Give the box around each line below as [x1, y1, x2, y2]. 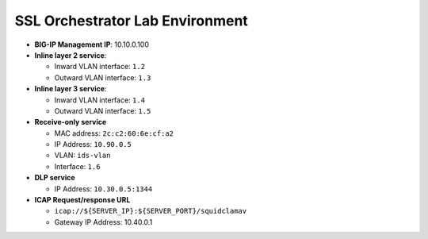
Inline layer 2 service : [34, 50, 107, 60]
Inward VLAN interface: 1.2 [54, 62, 146, 71]
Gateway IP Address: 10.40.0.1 [54, 217, 153, 226]
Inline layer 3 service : [34, 84, 107, 94]
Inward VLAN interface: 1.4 [54, 95, 146, 105]
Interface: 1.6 [54, 161, 101, 171]
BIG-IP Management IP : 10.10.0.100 [34, 40, 150, 49]
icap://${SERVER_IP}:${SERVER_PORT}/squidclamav [54, 206, 247, 216]
